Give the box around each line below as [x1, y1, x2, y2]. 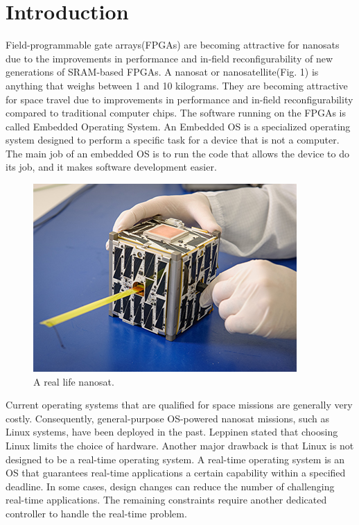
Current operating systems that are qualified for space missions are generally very [6, 397, 353, 412]
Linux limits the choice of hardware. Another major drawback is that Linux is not [6, 438, 354, 453]
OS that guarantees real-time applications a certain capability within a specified [6, 465, 346, 480]
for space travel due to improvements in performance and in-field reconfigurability [6, 92, 353, 106]
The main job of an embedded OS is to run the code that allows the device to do [6, 146, 350, 160]
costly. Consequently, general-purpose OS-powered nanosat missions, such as [6, 411, 330, 425]
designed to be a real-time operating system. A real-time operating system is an [6, 451, 345, 466]
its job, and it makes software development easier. [6, 160, 217, 174]
